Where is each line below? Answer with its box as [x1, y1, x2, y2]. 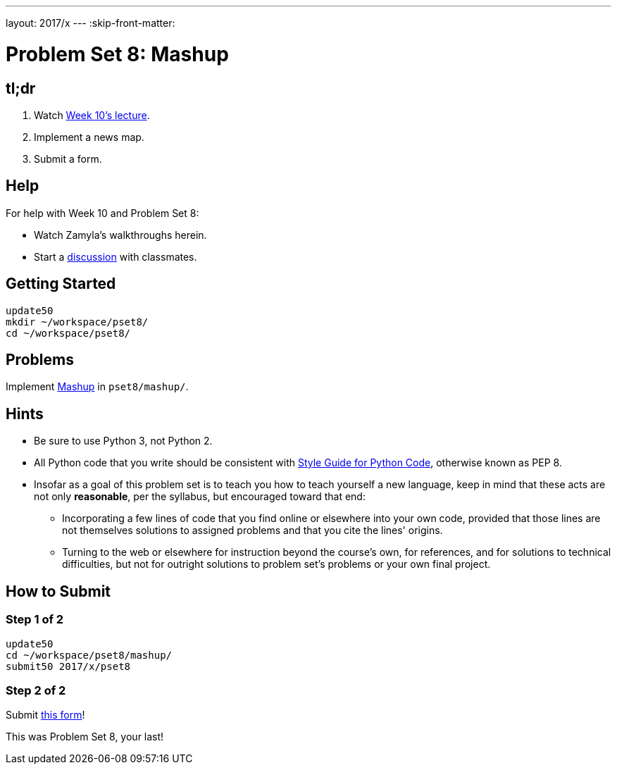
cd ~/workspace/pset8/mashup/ [6, 649, 173, 661]
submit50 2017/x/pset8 [6, 660, 131, 672]
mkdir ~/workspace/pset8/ [6, 316, 149, 328]
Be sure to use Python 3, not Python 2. [34, 435, 213, 447]
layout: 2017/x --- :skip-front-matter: [6, 17, 175, 29]
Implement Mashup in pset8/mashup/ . [6, 380, 189, 393]
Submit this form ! [6, 709, 85, 721]
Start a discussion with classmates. [34, 250, 197, 263]
